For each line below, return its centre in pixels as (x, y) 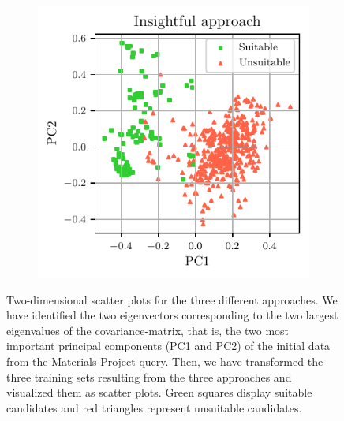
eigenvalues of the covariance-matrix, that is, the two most (148, 330)
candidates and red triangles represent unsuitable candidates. (154, 407)
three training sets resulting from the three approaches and (149, 376)
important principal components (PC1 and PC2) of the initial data (168, 346)
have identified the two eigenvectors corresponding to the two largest (172, 315)
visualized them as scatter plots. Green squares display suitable (159, 392)
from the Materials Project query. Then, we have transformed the (165, 361)
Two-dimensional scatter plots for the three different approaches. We (172, 299)
